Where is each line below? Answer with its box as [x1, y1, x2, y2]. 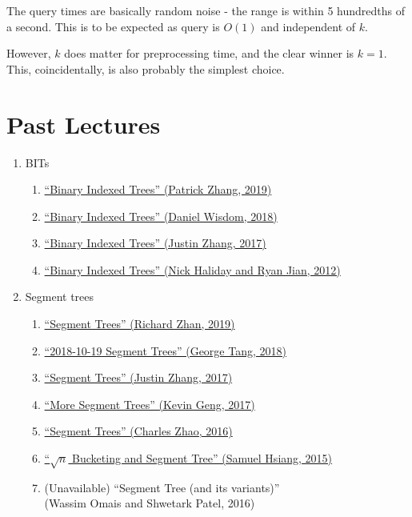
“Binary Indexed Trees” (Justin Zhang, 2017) [44, 234, 266, 251]
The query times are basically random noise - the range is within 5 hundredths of [6, 2, 405, 18]
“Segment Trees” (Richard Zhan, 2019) [44, 315, 235, 332]
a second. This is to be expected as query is [6, 18, 220, 34]
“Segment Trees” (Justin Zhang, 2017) [44, 369, 233, 386]
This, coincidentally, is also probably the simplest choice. [6, 60, 285, 77]
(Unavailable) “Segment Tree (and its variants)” [44, 479, 280, 495]
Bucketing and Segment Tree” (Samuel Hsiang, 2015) [72, 450, 333, 467]
